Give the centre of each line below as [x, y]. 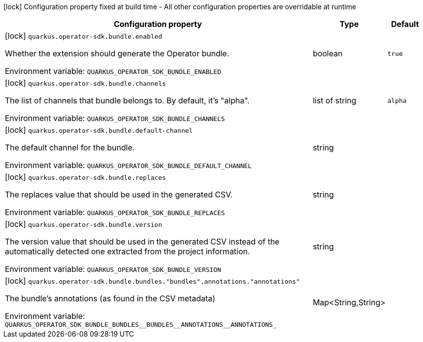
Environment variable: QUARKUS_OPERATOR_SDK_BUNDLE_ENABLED [113, 71]
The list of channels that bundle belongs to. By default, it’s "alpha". [127, 100]
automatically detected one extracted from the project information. [128, 251]
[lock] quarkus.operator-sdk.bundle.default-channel [99, 130]
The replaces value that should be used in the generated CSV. [119, 195]
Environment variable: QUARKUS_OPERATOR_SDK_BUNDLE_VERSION [113, 269]
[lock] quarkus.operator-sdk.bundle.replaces [86, 177]
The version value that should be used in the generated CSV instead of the [142, 242]
